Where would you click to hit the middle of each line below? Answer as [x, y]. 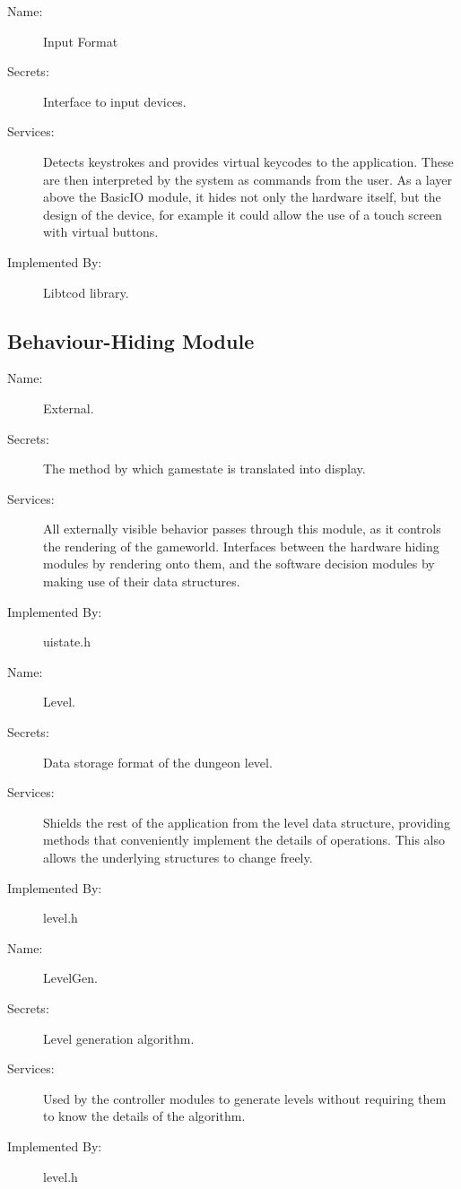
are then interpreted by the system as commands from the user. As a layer [248, 179]
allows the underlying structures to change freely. [178, 858]
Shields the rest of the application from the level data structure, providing [247, 822]
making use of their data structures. [142, 581]
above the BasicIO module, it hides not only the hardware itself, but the [242, 197]
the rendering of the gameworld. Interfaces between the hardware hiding [241, 546]
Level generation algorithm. [119, 1038]
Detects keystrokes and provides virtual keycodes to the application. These [248, 161]
